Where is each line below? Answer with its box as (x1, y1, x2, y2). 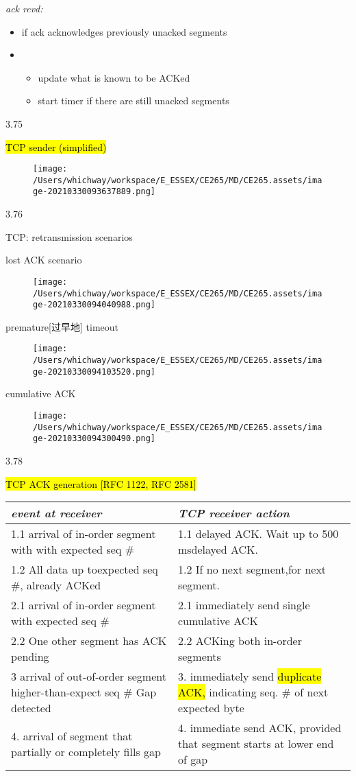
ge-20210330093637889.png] (33, 187, 155, 197)
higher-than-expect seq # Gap (11, 684, 157, 701)
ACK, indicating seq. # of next (177, 684, 329, 701)
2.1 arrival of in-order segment (11, 597, 156, 613)
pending (11, 648, 49, 665)
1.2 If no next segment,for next (177, 561, 327, 578)
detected (11, 700, 51, 716)
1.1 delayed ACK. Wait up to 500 (177, 526, 339, 542)
